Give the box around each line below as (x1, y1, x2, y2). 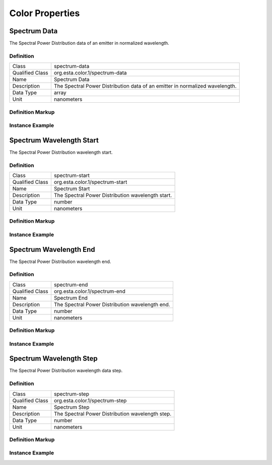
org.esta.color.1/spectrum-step (53, 397, 127, 404)
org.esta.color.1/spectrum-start (53, 178, 127, 185)
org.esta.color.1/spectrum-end (53, 288, 126, 295)
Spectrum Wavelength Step (9, 354, 98, 363)
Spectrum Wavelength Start (9, 136, 99, 145)
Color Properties (9, 8, 80, 19)
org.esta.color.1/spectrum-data (53, 70, 127, 77)
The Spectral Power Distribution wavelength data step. (9, 368, 123, 374)
